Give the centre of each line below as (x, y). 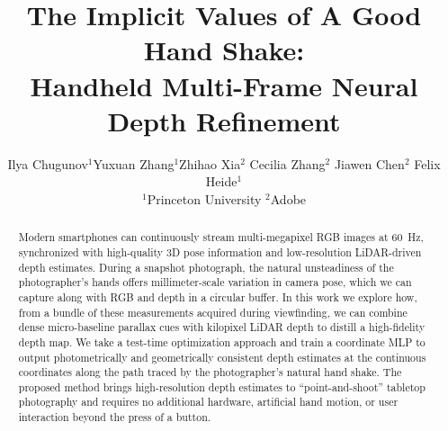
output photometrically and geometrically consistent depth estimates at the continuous (222, 357)
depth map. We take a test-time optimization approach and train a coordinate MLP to (222, 341)
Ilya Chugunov (48, 163)
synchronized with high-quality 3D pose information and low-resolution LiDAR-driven (220, 251)
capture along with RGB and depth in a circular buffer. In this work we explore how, (218, 296)
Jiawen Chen (369, 163)
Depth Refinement (224, 120)
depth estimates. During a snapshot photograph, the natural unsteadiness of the (206, 267)
